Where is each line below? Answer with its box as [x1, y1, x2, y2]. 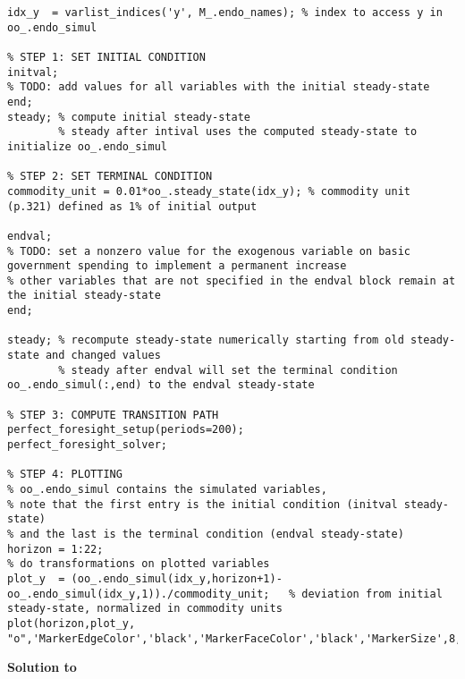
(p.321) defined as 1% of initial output [7, 199, 258, 213]
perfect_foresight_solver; [7, 438, 167, 452]
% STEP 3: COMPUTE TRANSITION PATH [7, 408, 219, 421]
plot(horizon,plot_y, [7, 616, 136, 630]
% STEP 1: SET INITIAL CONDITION [7, 50, 206, 64]
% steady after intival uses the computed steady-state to [58, 125, 418, 139]
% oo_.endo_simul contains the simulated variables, [7, 483, 327, 496]
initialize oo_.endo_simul [7, 140, 167, 153]
